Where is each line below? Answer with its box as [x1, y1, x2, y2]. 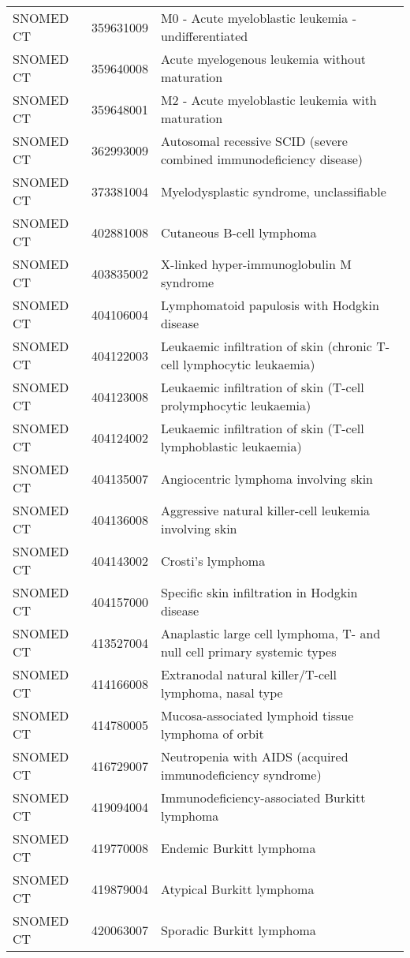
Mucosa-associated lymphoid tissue [160, 706, 354, 724]
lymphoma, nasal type [160, 683, 283, 702]
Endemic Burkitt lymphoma [160, 838, 316, 857]
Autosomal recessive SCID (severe [160, 132, 348, 150]
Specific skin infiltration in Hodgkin [160, 583, 358, 601]
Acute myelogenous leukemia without [160, 50, 367, 68]
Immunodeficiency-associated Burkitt [160, 788, 366, 806]
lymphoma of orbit [160, 724, 264, 743]
